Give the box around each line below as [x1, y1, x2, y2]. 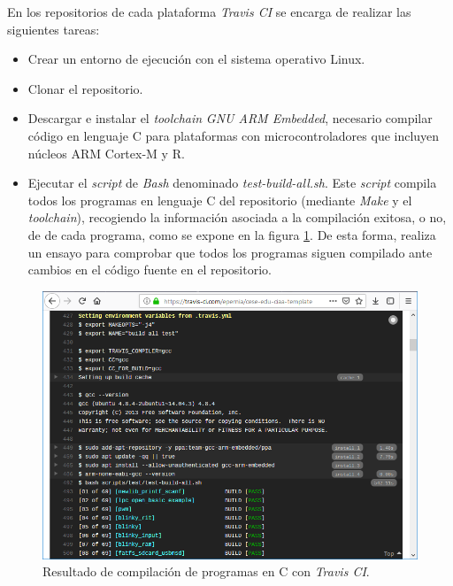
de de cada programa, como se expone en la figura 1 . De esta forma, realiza [27, 225, 436, 243]
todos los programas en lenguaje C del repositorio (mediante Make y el [27, 190, 412, 209]
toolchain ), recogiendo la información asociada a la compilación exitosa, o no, [27, 208, 447, 227]
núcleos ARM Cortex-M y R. [27, 143, 185, 162]
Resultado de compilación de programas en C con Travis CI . [42, 562, 370, 581]
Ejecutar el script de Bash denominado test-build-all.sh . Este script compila [27, 173, 437, 192]
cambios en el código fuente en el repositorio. [27, 260, 272, 279]
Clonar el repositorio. [27, 79, 143, 97]
